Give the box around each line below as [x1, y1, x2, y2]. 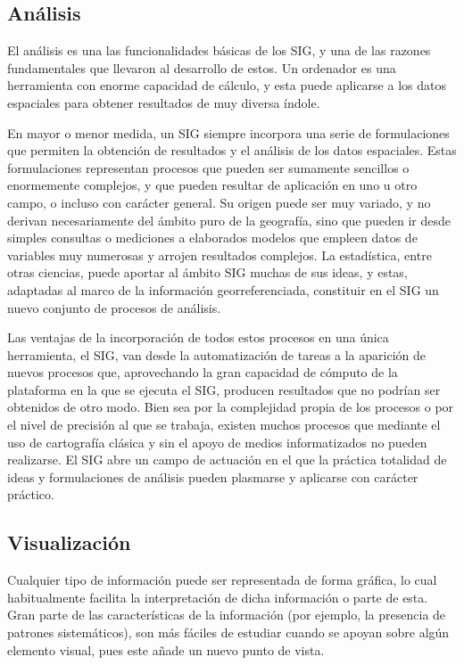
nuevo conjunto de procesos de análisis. [7, 298, 221, 316]
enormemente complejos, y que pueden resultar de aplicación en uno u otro [7, 176, 418, 194]
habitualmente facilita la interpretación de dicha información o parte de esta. [7, 587, 428, 606]
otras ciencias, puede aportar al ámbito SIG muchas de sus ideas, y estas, [7, 263, 408, 282]
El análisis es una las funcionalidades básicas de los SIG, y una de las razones [7, 41, 431, 60]
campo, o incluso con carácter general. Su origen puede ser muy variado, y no [7, 193, 431, 211]
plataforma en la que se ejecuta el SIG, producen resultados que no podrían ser [7, 380, 441, 398]
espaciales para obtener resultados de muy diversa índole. [7, 93, 320, 111]
